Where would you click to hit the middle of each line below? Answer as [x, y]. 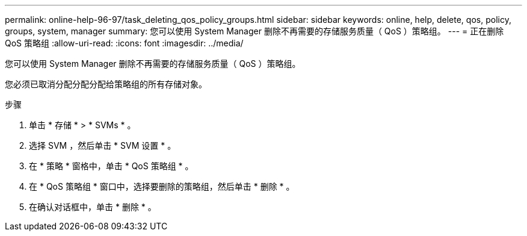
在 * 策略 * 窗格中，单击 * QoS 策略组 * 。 [111, 166]
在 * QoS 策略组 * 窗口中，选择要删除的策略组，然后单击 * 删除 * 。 [162, 186]
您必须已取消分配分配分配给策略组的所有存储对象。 [106, 84]
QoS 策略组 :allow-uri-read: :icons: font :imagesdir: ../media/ [124, 43]
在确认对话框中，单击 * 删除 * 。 [93, 207]
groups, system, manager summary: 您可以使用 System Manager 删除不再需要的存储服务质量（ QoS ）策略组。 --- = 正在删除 [254, 31]
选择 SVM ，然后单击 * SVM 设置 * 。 [103, 145]
